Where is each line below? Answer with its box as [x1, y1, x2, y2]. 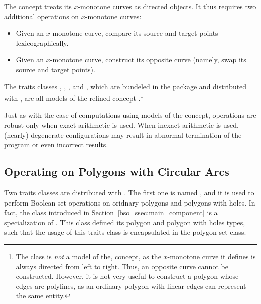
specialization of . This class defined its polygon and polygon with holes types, [4, 217, 245, 227]
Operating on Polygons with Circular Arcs [4, 164, 229, 179]
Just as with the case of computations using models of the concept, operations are [4, 110, 256, 120]
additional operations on [4, 11, 79, 21]
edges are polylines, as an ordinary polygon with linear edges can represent [16, 280, 246, 291]
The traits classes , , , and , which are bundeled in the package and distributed [4, 81, 247, 91]
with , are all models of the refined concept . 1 [4, 91, 144, 103]
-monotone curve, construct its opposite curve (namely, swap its [50, 54, 246, 65]
